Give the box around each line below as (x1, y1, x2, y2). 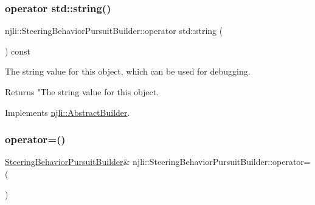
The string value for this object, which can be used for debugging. (5, 65, 251, 78)
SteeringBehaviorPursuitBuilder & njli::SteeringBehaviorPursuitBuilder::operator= (5, 155, 311, 168)
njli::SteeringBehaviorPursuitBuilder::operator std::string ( (5, 24, 223, 37)
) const (5, 44, 31, 57)
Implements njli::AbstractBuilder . (5, 106, 130, 118)
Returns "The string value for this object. (5, 86, 159, 98)
